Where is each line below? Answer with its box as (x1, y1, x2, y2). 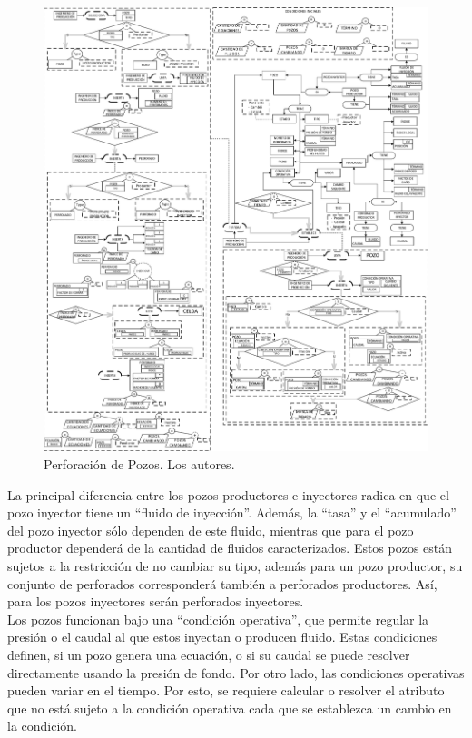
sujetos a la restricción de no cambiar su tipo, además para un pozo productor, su (7, 556, 463, 576)
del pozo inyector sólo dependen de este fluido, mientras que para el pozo (7, 520, 414, 539)
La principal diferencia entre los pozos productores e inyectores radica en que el (7, 485, 449, 504)
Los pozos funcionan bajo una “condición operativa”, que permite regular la (7, 609, 429, 628)
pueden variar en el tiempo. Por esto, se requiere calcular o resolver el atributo (7, 681, 445, 700)
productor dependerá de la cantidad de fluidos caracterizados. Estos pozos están (7, 538, 453, 557)
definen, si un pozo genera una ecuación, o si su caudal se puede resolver (7, 645, 410, 664)
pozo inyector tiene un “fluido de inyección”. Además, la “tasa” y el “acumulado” (7, 503, 457, 522)
